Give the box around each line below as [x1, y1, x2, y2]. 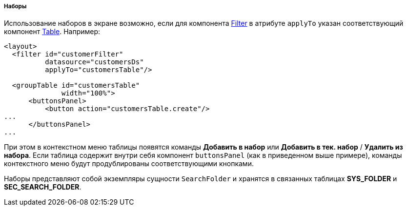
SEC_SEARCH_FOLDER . [4, 183, 81, 191]
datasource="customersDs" [45, 58, 144, 66]
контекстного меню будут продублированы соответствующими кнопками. [4, 159, 254, 168]
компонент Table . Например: [4, 27, 101, 36]
